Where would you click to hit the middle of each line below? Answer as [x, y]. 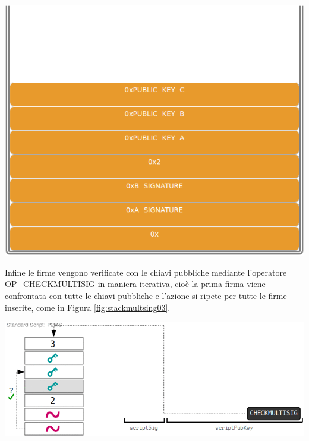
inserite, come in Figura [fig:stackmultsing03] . [88, 307]
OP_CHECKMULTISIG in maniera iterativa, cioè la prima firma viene [135, 284]
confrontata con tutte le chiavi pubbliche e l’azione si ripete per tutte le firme [146, 295]
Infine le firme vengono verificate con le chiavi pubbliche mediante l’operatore [146, 272]
